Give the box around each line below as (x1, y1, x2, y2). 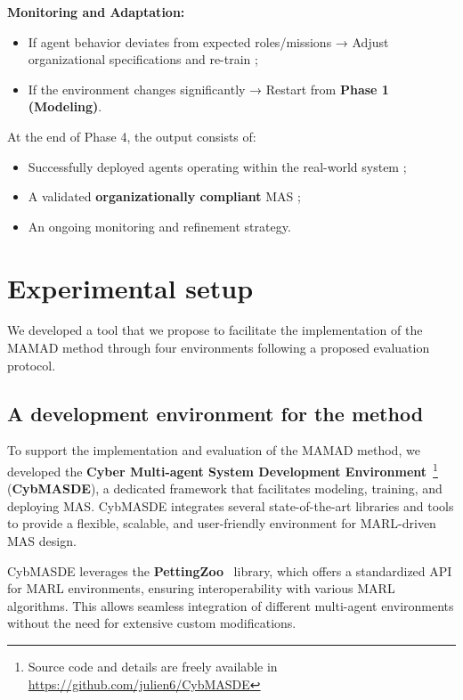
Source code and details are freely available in (28, 657, 278, 676)
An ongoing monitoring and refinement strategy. (28, 216, 291, 235)
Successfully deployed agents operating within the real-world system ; (28, 157, 407, 175)
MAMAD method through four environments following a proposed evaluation (7, 338, 430, 357)
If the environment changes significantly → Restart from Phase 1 (28, 79, 389, 98)
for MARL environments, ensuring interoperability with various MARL (7, 579, 395, 598)
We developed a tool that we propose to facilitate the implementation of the (7, 321, 423, 339)
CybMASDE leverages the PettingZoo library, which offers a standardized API (7, 561, 452, 580)
